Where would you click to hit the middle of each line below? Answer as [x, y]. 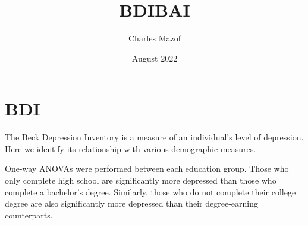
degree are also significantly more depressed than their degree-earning [132, 203]
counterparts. [29, 215]
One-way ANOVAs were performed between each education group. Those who [147, 168]
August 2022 [155, 58]
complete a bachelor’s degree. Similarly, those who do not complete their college [150, 192]
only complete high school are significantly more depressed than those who [141, 180]
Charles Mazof [154, 38]
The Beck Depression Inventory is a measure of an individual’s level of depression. [154, 137]
